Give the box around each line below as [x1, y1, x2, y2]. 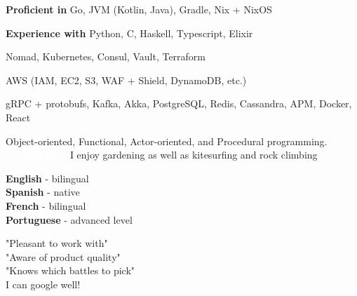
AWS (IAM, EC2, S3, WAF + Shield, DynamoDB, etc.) [6, 72, 247, 87]
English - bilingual [6, 170, 89, 185]
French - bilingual [6, 198, 86, 213]
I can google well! [6, 276, 81, 291]
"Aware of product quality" [6, 249, 121, 264]
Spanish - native [6, 184, 80, 199]
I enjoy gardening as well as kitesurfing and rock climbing [69, 147, 318, 162]
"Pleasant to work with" [6, 236, 108, 250]
